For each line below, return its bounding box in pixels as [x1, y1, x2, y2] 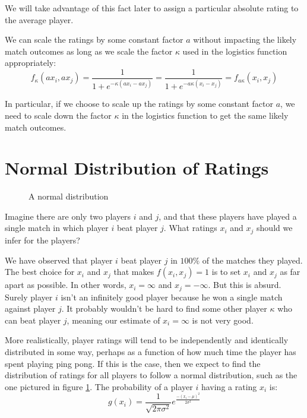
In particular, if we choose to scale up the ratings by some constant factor [5, 97, 274, 110]
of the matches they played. [202, 254, 303, 266]
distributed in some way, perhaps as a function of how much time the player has [5, 345, 296, 357]
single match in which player [5, 221, 109, 234]
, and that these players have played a [159, 210, 297, 222]
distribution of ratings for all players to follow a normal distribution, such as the [5, 369, 297, 381]
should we [257, 221, 293, 234]
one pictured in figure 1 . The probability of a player [5, 380, 193, 392]
